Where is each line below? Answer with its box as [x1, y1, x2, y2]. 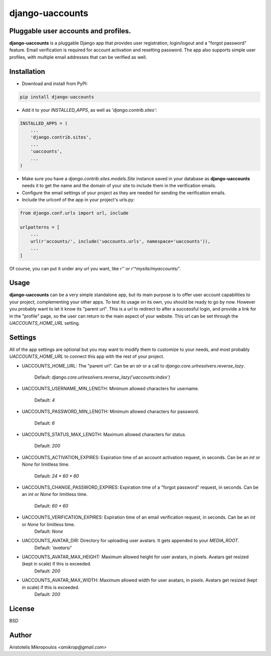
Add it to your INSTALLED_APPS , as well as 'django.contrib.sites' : [22, 107, 158, 113]
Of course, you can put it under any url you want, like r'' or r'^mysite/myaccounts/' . [9, 265, 181, 271]
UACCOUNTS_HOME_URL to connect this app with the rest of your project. [9, 353, 165, 359]
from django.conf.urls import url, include [20, 210, 129, 216]
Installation [9, 67, 45, 76]
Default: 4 [34, 397, 55, 403]
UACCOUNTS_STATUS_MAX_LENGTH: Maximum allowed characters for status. [22, 431, 187, 438]
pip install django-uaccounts [20, 94, 94, 100]
